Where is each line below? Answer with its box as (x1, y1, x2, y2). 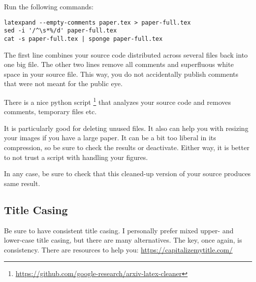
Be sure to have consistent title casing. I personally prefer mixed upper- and (4, 225, 234, 235)
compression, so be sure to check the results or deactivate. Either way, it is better (4, 142, 250, 152)
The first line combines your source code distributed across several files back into (4, 49, 248, 60)
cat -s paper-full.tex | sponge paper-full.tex (4, 35, 163, 42)
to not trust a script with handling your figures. (4, 152, 148, 162)
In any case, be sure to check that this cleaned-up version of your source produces (4, 168, 251, 179)
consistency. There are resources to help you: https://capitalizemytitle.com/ (4, 244, 233, 254)
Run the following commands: (4, 1, 94, 11)
